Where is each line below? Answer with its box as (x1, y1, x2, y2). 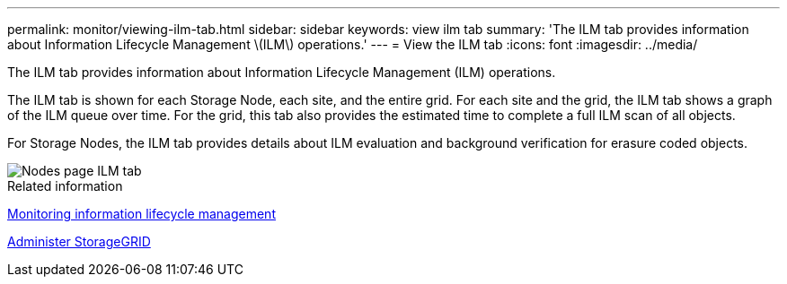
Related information (7, 178, 123, 194)
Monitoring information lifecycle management (7, 206, 276, 221)
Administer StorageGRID (7, 234, 151, 249)
